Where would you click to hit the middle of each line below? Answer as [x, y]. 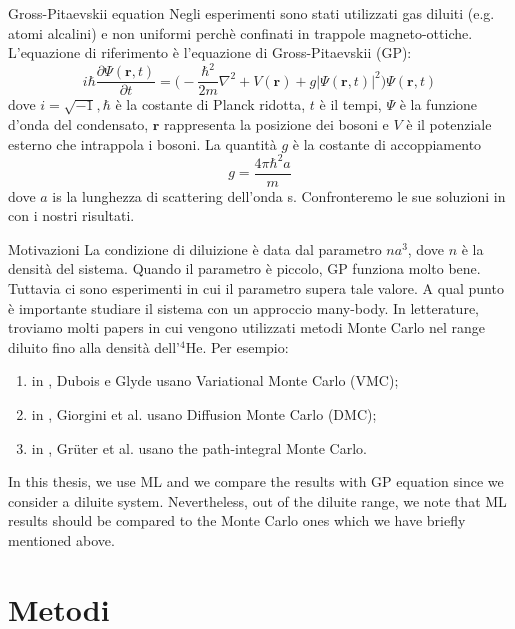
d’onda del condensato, [78, 123]
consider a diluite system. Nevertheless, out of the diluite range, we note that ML [257, 500]
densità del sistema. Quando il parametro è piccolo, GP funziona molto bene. [244, 268]
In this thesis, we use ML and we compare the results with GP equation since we [256, 481]
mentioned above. [61, 540]
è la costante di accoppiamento [387, 143]
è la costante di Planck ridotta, [210, 104]
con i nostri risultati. [71, 215]
